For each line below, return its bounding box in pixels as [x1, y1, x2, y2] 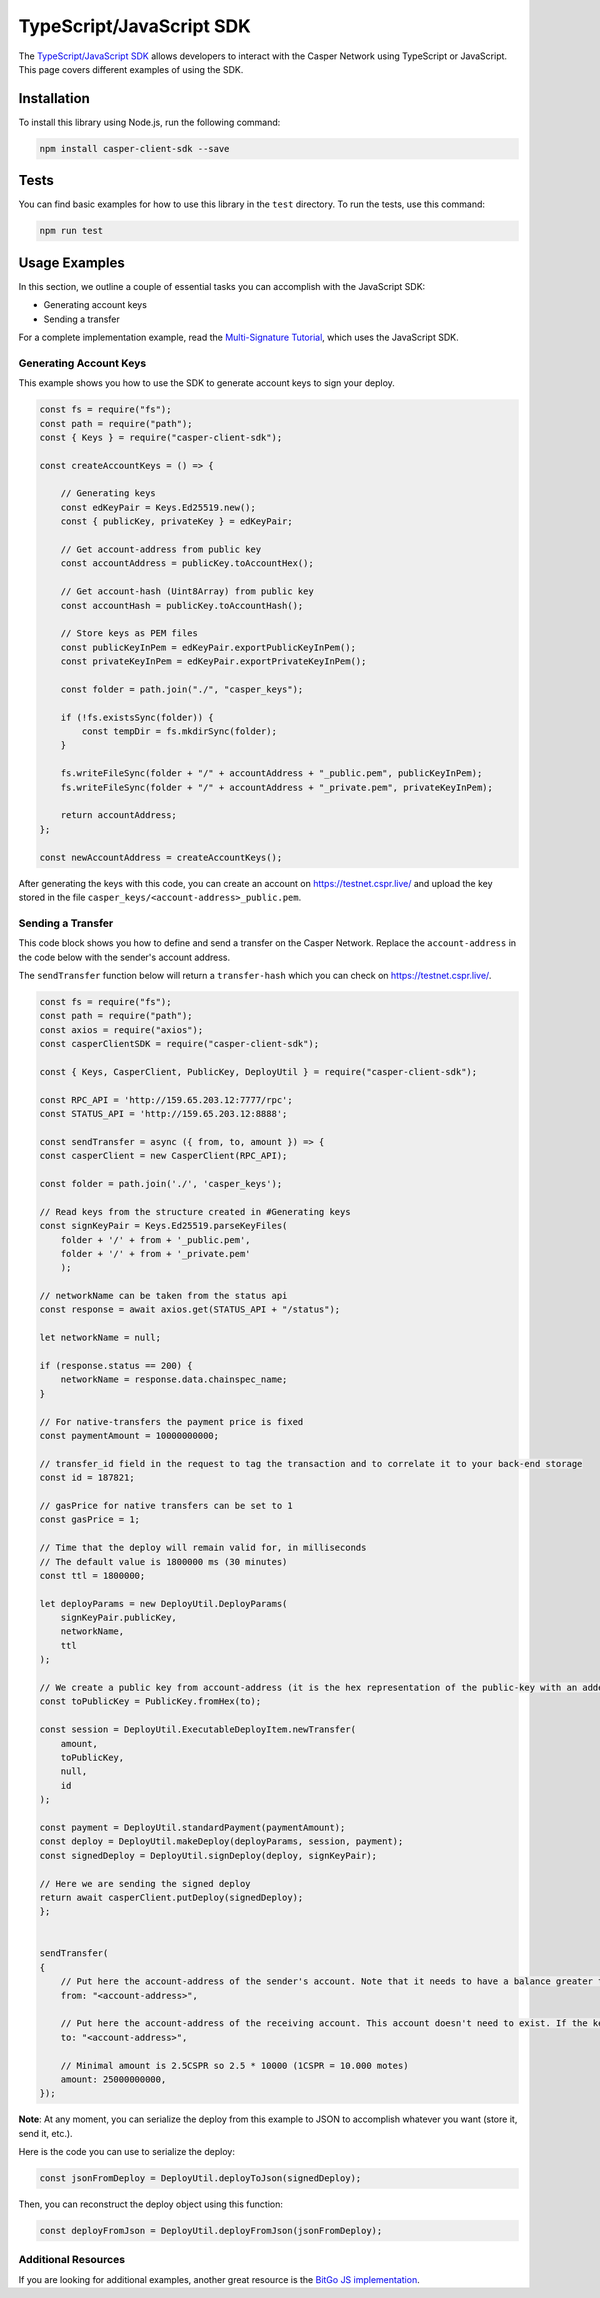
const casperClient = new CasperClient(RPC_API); [39, 1150, 288, 1162]
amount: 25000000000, [60, 2073, 167, 2085]
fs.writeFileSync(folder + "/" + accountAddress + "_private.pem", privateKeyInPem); [60, 781, 494, 793]
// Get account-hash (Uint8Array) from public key [60, 586, 314, 597]
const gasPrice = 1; [39, 1514, 140, 1525]
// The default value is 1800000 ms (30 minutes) [39, 1556, 288, 1567]
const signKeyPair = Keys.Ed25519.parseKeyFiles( [39, 1220, 288, 1232]
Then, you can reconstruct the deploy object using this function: [18, 2198, 284, 2210]
